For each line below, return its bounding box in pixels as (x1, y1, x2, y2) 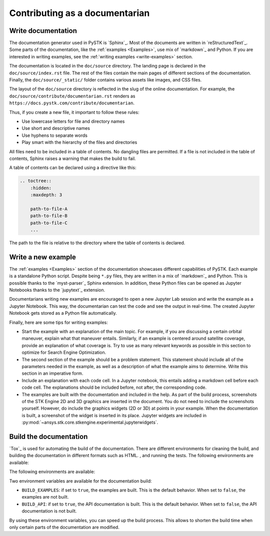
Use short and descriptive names (21, 125, 90, 131)
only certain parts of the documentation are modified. (9, 524, 119, 530)
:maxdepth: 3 (30, 192, 62, 198)
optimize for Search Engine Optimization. (21, 350, 106, 356)
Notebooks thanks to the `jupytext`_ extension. (9, 287, 105, 293)
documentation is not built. (21, 508, 77, 514)
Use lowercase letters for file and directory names (21, 118, 125, 124)
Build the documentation (9, 432, 88, 441)
